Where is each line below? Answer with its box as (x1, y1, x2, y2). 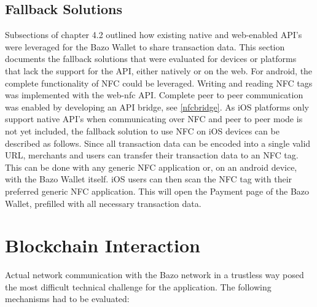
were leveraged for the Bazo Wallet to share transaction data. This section (5, 40, 285, 53)
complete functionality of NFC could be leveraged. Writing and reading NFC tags (5, 76, 313, 89)
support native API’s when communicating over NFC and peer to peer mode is (5, 112, 303, 125)
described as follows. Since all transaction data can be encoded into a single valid (5, 136, 311, 149)
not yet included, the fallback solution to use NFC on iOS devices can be (5, 124, 280, 137)
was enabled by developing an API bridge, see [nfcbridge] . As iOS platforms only (5, 100, 309, 113)
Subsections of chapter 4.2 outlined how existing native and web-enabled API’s (5, 28, 302, 41)
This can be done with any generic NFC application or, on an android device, (5, 160, 297, 173)
